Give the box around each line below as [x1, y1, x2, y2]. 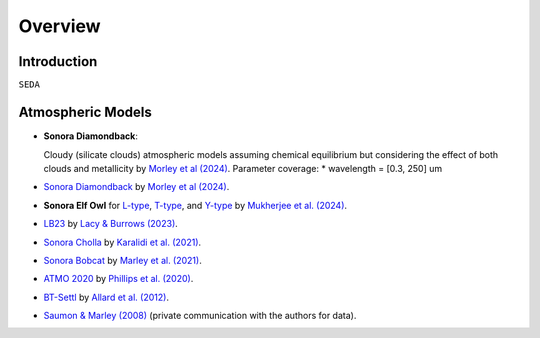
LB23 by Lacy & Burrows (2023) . [43, 218, 179, 230]
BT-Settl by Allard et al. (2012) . [43, 291, 170, 303]
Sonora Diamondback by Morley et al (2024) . [43, 181, 230, 193]
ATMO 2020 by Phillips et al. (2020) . [43, 273, 194, 285]
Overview [18, 15, 101, 37]
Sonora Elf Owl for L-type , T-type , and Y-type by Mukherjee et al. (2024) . [43, 199, 348, 211]
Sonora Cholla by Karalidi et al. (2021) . [43, 236, 202, 248]
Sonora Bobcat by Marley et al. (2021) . [43, 254, 202, 266]
